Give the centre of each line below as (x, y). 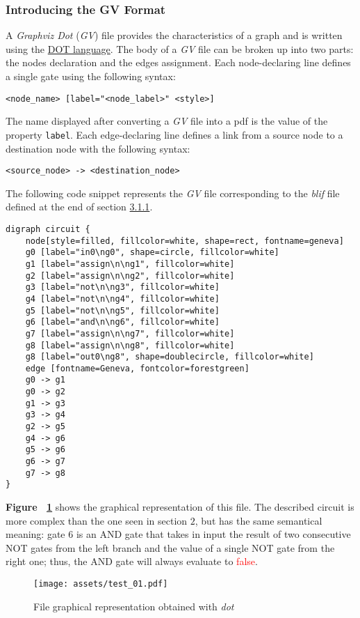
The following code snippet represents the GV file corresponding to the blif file (173, 193)
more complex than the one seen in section (97, 520)
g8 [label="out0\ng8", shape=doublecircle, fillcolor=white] (170, 357)
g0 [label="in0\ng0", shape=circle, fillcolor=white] (152, 253)
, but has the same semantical (259, 520)
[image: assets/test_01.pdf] (101, 584)
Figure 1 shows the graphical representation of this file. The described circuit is (180, 507)
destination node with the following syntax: (98, 148)
